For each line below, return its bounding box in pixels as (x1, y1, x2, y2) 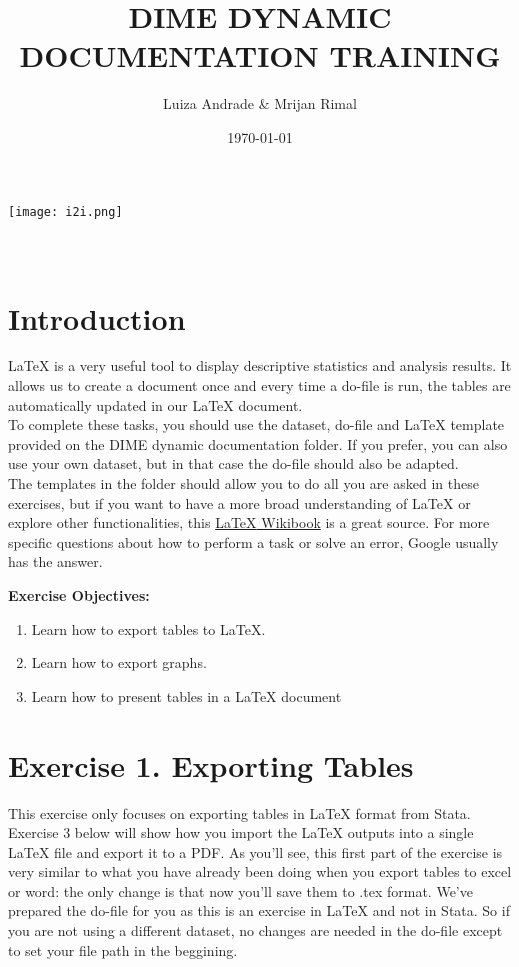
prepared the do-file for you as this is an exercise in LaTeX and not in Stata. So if (8, 900, 510, 921)
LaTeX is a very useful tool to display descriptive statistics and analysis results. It (8, 355, 512, 376)
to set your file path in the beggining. (8, 939, 238, 960)
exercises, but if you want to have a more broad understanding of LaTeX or (8, 492, 471, 513)
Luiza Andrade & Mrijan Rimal (163, 93, 357, 114)
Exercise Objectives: (8, 585, 150, 605)
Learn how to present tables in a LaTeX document (31, 685, 342, 706)
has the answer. (8, 551, 103, 572)
